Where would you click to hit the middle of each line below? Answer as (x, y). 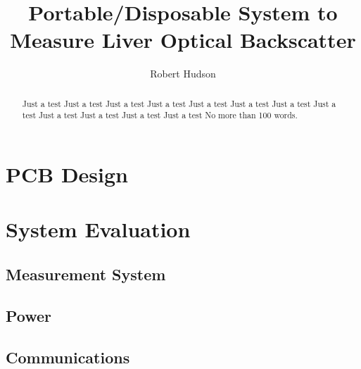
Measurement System (86, 274)
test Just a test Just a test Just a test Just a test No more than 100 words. (160, 115)
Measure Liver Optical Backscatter (183, 40)
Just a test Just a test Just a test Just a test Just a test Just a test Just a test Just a (179, 103)
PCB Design (67, 174)
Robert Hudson (183, 74)
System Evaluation (98, 229)
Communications (68, 357)
